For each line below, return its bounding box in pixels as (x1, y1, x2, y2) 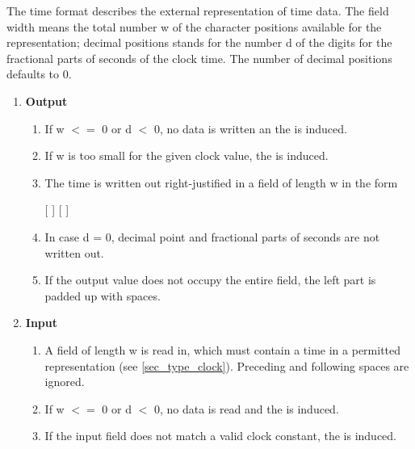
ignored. (44, 373, 85, 390)
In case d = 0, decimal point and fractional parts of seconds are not (44, 228, 380, 245)
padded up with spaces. (44, 287, 161, 304)
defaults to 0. (6, 65, 72, 82)
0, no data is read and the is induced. (153, 400, 339, 417)
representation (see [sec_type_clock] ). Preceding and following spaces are (44, 357, 409, 374)
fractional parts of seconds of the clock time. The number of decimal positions (6, 49, 392, 66)
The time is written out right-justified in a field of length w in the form (44, 174, 398, 191)
